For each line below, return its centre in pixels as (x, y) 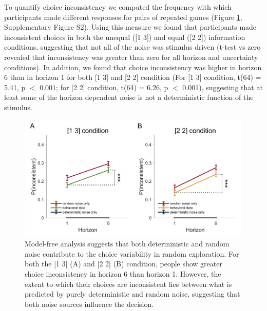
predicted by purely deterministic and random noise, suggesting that (132, 294)
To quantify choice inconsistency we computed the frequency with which (118, 7)
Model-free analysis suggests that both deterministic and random (127, 244)
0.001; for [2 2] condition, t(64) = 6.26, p (104, 87)
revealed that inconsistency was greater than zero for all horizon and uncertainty (131, 57)
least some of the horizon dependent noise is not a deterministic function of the (129, 97)
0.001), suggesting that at (223, 87)
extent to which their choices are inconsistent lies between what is (128, 284)
